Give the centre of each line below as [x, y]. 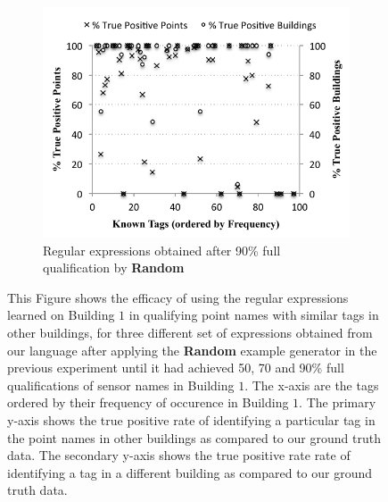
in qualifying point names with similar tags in [254, 315]
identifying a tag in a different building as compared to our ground [190, 472]
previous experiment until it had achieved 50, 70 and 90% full [176, 368]
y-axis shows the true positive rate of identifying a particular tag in [191, 419]
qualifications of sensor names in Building [121, 385]
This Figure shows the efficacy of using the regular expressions [178, 297]
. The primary [338, 402]
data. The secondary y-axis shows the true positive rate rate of [179, 455]
